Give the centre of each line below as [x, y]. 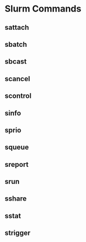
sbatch [16, 44]
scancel [18, 79]
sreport [17, 164]
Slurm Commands [43, 9]
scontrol [18, 96]
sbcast [16, 62]
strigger [18, 233]
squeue [17, 147]
